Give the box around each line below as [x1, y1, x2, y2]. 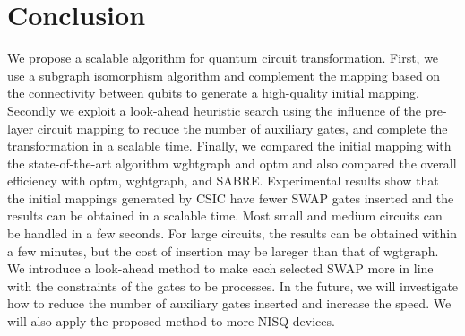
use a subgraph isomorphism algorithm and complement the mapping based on [7, 65, 441, 84]
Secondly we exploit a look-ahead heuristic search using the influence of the [7, 100, 421, 119]
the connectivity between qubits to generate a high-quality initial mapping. [7, 83, 419, 102]
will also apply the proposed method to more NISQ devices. [7, 312, 335, 331]
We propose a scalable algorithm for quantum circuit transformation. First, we [7, 48, 439, 67]
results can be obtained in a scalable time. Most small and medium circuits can [7, 206, 443, 225]
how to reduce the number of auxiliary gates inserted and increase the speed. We [7, 294, 452, 313]
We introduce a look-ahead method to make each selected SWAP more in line [7, 259, 434, 278]
